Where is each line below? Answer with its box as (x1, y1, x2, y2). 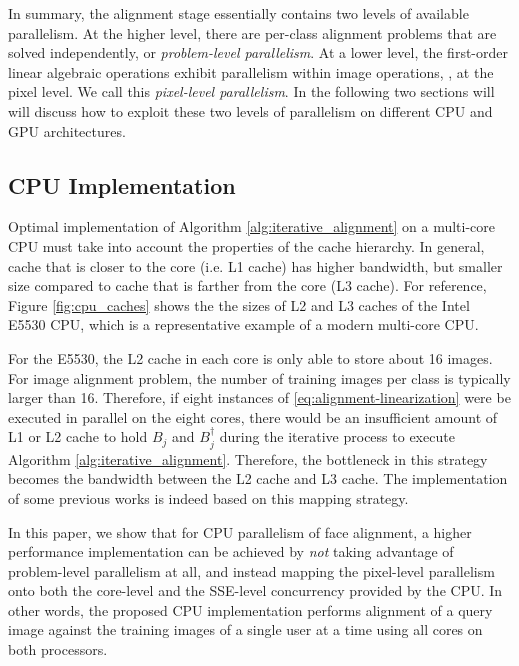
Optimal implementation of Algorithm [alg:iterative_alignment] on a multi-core (8, 216, 496, 237)
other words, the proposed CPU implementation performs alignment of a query (8, 599, 493, 620)
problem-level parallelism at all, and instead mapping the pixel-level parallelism (8, 560, 495, 581)
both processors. (8, 639, 108, 660)
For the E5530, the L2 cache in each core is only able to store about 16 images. (8, 347, 493, 368)
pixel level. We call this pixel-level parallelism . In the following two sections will (8, 81, 495, 102)
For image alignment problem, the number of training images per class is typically (8, 367, 511, 388)
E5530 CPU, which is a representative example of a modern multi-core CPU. (8, 314, 479, 335)
